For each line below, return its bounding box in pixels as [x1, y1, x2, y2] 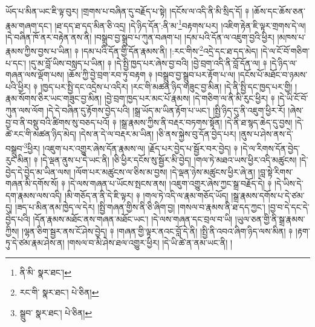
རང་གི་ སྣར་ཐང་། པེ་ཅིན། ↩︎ [19, 286, 99, 299]
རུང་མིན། [5, 154, 31, 166]
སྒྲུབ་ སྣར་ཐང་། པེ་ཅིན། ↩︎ [19, 306, 93, 319]
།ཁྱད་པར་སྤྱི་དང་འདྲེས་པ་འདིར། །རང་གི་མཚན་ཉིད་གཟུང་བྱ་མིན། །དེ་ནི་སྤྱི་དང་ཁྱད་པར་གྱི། [40, 80, 293, 92]
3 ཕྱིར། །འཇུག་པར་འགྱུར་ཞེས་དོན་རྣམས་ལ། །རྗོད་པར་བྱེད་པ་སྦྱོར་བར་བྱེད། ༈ [24, 140, 238, 154]
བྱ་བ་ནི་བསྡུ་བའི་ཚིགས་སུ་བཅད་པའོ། [5, 115, 110, 128]
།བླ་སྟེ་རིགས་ [258, 165, 293, 178]
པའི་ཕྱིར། [5, 80, 31, 92]
